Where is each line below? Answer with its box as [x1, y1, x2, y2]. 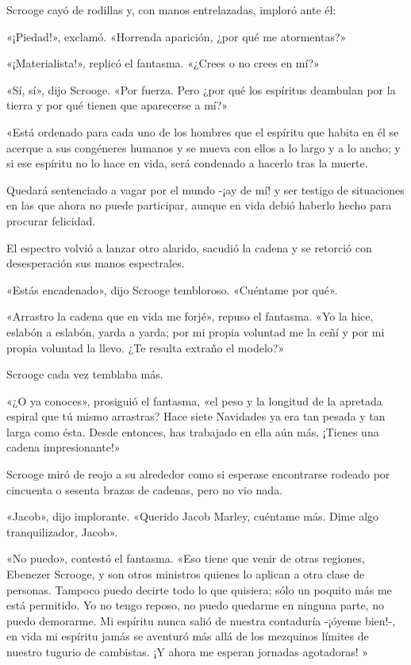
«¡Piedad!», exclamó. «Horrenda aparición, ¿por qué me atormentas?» [6, 28, 347, 44]
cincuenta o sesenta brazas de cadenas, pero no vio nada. [6, 481, 283, 498]
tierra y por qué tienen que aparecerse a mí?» [6, 97, 229, 113]
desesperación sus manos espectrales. [6, 255, 185, 271]
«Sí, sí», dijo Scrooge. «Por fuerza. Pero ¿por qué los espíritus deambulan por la [6, 81, 396, 98]
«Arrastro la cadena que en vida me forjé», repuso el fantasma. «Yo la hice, [6, 308, 374, 325]
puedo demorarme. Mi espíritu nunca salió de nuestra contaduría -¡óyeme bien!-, [6, 612, 396, 628]
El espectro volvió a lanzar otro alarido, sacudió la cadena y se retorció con [6, 239, 372, 256]
